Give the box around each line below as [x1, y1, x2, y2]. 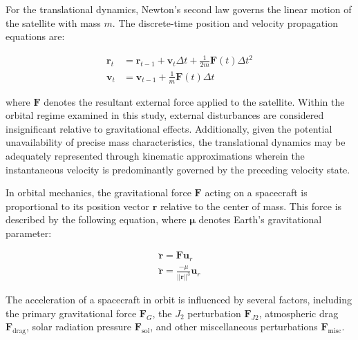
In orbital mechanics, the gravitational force [6, 185, 191, 200]
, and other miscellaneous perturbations [150, 319, 318, 334]
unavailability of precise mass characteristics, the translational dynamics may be [6, 135, 346, 149]
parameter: [6, 225, 52, 240]
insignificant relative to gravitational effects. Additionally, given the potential [6, 121, 332, 135]
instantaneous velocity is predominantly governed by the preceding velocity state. [6, 162, 350, 176]
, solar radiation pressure [26, 319, 132, 334]
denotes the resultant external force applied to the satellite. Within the [44, 94, 345, 108]
